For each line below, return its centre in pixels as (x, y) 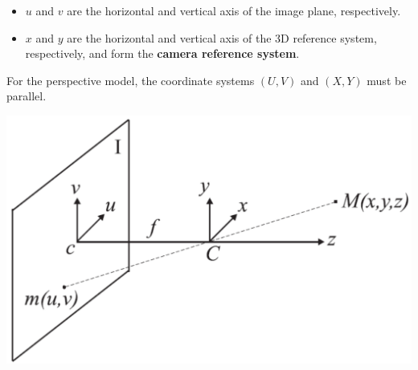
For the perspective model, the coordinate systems (131, 80)
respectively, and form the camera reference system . (162, 53)
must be (387, 80)
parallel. (27, 96)
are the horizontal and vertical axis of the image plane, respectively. (234, 10)
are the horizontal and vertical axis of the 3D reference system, (222, 37)
